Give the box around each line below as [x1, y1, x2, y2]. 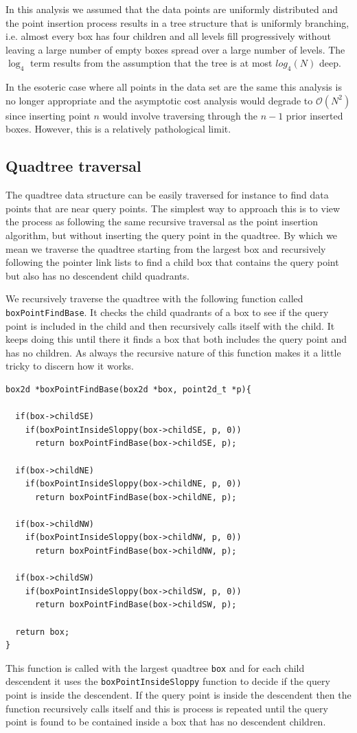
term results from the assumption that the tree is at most [30, 56, 273, 70]
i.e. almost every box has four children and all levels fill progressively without [5, 29, 331, 43]
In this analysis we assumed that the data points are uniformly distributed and [5, 2, 338, 16]
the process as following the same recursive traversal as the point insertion [5, 214, 319, 229]
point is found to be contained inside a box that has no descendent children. [5, 714, 326, 729]
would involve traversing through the [102, 108, 258, 122]
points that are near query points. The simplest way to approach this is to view [5, 201, 341, 215]
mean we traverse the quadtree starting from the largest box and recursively [5, 241, 326, 256]
